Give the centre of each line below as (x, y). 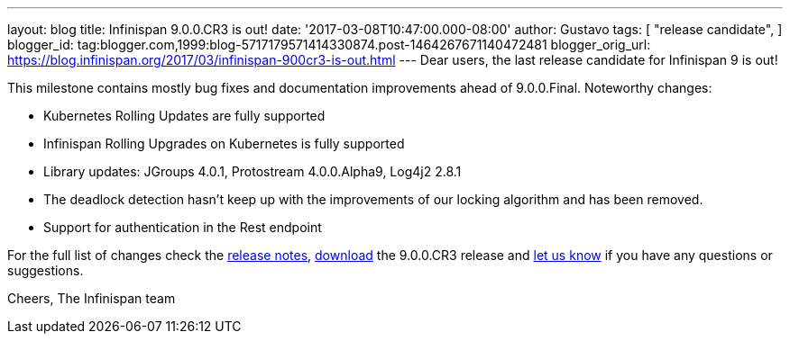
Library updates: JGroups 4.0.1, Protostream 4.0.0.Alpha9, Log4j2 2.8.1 (253, 171)
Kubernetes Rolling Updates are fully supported (184, 116)
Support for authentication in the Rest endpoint (183, 227)
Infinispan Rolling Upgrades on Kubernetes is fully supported (224, 144)
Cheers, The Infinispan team (92, 298)
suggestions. (46, 270)
